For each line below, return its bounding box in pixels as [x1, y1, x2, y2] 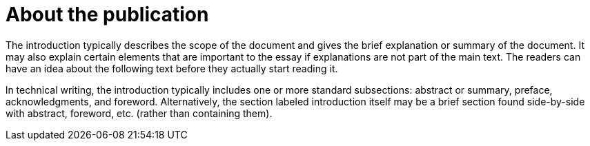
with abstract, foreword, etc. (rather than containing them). [6, 107, 273, 119]
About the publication [6, 3, 209, 26]
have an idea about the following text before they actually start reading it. [6, 62, 338, 74]
